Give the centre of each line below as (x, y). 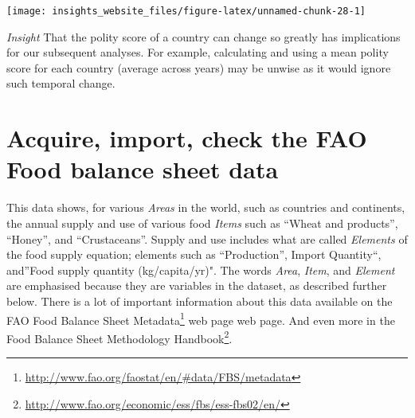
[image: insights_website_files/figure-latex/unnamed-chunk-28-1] (186, 11)
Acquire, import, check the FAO (187, 138)
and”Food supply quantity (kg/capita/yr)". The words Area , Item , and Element (201, 270)
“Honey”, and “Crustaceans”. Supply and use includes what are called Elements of (207, 238)
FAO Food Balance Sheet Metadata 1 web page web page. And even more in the (201, 318)
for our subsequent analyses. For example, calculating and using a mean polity (198, 52)
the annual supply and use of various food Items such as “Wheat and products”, (202, 223)
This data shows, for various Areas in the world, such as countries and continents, (206, 207)
